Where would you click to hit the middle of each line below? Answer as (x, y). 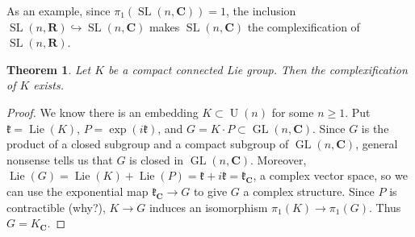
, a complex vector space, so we (330, 175)
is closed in (157, 159)
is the (375, 128)
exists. (49, 85)
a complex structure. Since (309, 191)
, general (377, 144)
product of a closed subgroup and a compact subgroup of (148, 144)
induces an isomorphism (208, 207)
